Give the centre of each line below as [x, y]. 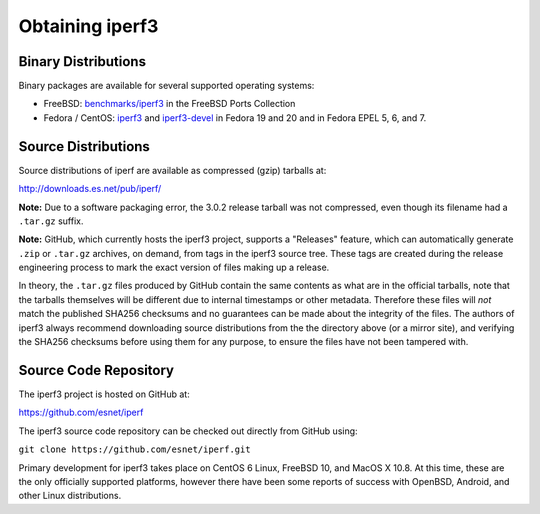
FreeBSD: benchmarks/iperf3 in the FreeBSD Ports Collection [169, 104]
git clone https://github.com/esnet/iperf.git [134, 449]
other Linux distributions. [70, 496]
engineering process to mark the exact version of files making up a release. [174, 267]
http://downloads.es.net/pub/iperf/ [90, 189]
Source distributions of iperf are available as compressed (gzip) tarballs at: [172, 170]
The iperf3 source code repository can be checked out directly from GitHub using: [188, 431]
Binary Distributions [82, 61]
